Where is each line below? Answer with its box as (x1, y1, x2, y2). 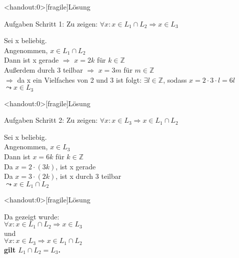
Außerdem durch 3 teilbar (4, 64, 83, 75)
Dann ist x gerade (4, 55, 59, 65)
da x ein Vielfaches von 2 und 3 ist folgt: (17, 74, 142, 85)
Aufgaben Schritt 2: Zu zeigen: (4, 115, 98, 125)
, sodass (163, 74, 187, 85)
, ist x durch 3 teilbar (55, 171, 121, 181)
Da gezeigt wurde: (4, 211, 59, 221)
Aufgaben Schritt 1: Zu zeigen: (4, 18, 98, 29)
